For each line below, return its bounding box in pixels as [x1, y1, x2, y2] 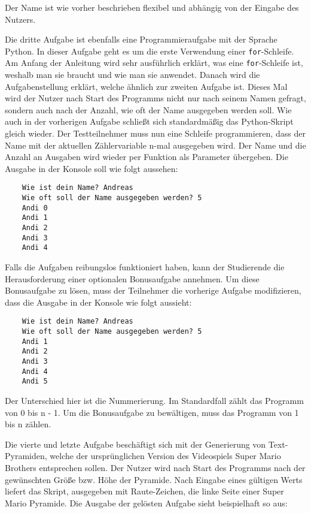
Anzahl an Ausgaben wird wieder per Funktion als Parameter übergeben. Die [5, 150, 288, 163]
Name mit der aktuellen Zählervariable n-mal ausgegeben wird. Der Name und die [5, 138, 306, 151]
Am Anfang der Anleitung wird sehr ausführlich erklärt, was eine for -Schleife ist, [5, 56, 303, 69]
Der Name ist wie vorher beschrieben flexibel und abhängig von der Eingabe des [5, 1, 299, 13]
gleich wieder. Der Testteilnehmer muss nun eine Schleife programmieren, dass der [5, 127, 306, 140]
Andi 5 [22, 377, 48, 386]
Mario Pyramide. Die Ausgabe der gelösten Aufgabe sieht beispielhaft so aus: [5, 496, 288, 509]
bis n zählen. [5, 418, 51, 430]
